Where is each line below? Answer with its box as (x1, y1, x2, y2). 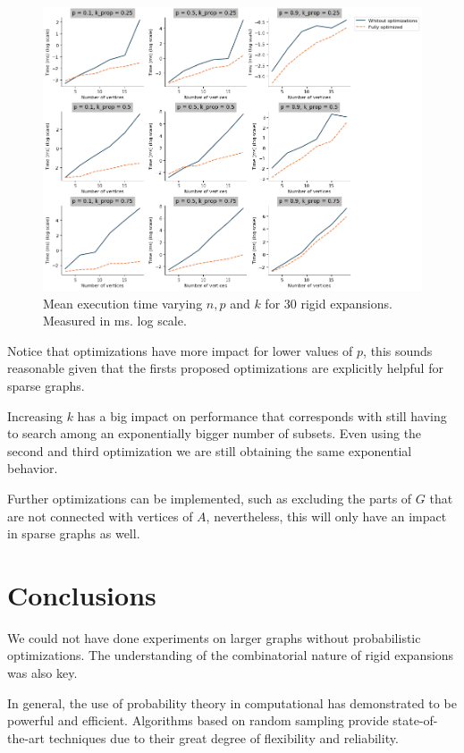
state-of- (392, 711, 438, 730)
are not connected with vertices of (7, 506, 193, 525)
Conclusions (7, 576, 156, 613)
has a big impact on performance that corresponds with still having (77, 406, 447, 425)
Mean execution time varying (43, 293, 203, 312)
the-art (7, 728, 46, 747)
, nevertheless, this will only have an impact (206, 506, 447, 525)
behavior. (7, 459, 58, 478)
